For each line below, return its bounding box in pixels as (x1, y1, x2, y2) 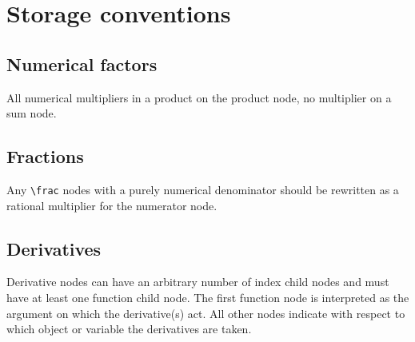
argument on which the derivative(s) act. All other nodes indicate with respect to (6, 304, 405, 321)
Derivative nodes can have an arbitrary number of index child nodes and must (6, 273, 389, 290)
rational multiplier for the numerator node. (6, 197, 217, 213)
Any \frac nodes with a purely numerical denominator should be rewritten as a (6, 181, 399, 197)
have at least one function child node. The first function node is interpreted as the (6, 289, 409, 306)
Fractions (6, 144, 84, 169)
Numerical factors (6, 51, 158, 76)
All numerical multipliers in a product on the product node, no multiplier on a (6, 89, 392, 105)
